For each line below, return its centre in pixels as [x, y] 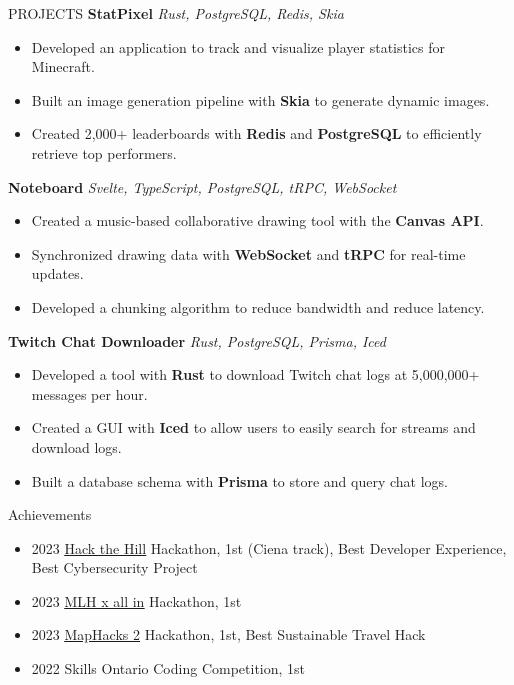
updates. [57, 273]
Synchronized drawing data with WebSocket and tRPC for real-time [248, 253]
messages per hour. [89, 393]
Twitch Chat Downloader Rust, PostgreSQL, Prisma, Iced [197, 340]
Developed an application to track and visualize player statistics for [238, 46]
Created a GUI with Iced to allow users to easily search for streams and [253, 427]
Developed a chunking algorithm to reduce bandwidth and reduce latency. [258, 306]
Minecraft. [63, 66]
